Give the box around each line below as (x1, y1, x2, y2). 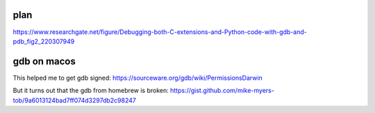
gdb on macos (12, 55, 76, 67)
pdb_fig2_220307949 (12, 37, 75, 45)
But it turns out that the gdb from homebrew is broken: (12, 87, 169, 95)
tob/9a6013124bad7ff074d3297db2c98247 (12, 96, 137, 104)
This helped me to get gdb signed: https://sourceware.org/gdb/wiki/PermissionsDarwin (12, 73, 263, 82)
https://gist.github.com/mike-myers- (170, 87, 274, 95)
